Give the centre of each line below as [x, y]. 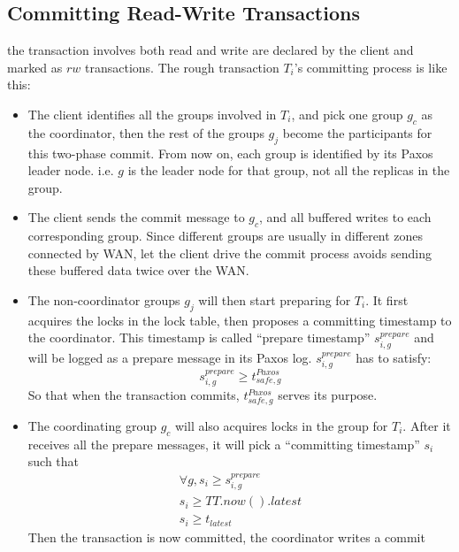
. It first [387, 299]
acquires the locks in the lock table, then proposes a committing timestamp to [240, 320]
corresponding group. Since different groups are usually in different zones [226, 236]
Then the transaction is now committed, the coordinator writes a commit [226, 537]
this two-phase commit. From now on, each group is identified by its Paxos [230, 153]
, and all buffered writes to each [345, 217]
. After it [427, 425]
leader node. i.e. [71, 170]
